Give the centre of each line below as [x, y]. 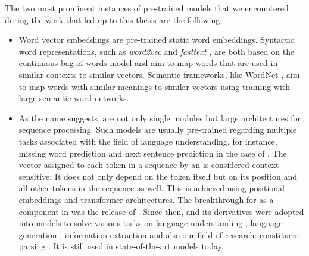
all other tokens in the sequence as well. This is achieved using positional [152, 188]
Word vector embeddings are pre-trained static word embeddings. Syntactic [156, 40]
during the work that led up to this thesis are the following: [114, 19]
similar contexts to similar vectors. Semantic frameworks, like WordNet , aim [159, 74]
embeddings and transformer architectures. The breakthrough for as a [146, 199]
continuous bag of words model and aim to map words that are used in [148, 63]
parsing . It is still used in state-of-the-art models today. [121, 246]
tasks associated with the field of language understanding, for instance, [148, 141]
